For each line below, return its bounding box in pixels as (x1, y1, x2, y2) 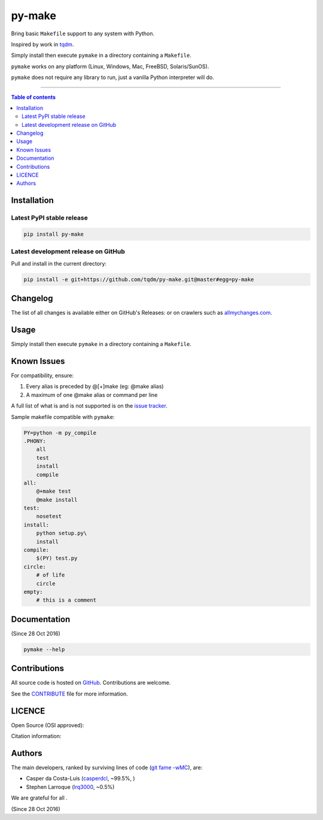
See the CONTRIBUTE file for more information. (11, 690, 128, 697)
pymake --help (23, 646, 65, 652)
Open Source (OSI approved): (11, 721, 84, 728)
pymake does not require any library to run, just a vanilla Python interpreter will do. (11, 74, 215, 81)
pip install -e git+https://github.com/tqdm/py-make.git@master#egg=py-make (23, 276, 254, 283)
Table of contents (11, 93, 56, 101)
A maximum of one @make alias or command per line (26, 391, 158, 398)
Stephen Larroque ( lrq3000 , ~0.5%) (26, 783, 115, 790)
